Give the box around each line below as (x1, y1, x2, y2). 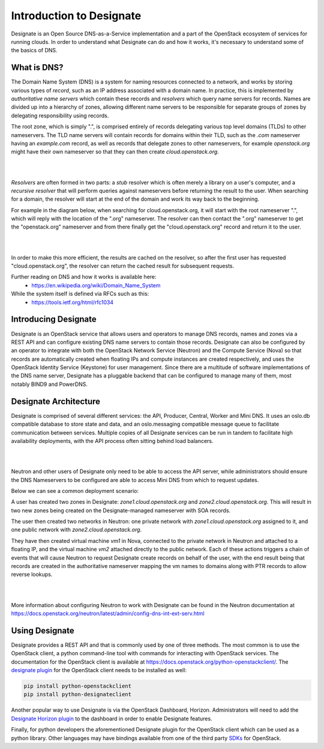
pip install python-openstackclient (23, 683, 132, 689)
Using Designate (11, 625, 74, 635)
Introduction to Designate (11, 9, 142, 22)
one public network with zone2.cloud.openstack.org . (11, 526, 142, 533)
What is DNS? (11, 63, 64, 73)
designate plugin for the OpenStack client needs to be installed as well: (11, 667, 187, 674)
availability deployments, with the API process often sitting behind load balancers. (11, 437, 214, 444)
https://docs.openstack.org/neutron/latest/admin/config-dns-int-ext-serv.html (11, 610, 205, 617)
